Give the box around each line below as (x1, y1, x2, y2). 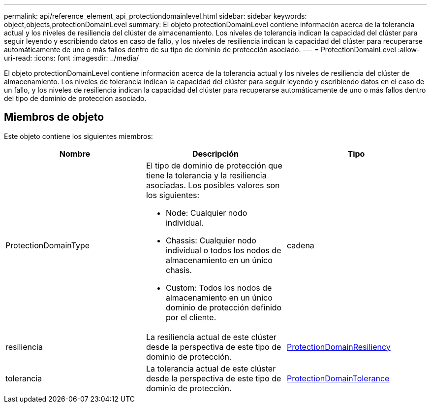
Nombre (59, 148, 91, 159)
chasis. (165, 265, 192, 275)
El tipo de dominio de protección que (146, 160, 282, 170)
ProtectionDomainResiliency (286, 341, 391, 352)
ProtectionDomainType (5, 240, 90, 250)
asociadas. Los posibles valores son (146, 180, 280, 190)
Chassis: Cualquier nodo (165, 235, 256, 245)
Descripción (192, 148, 239, 159)
